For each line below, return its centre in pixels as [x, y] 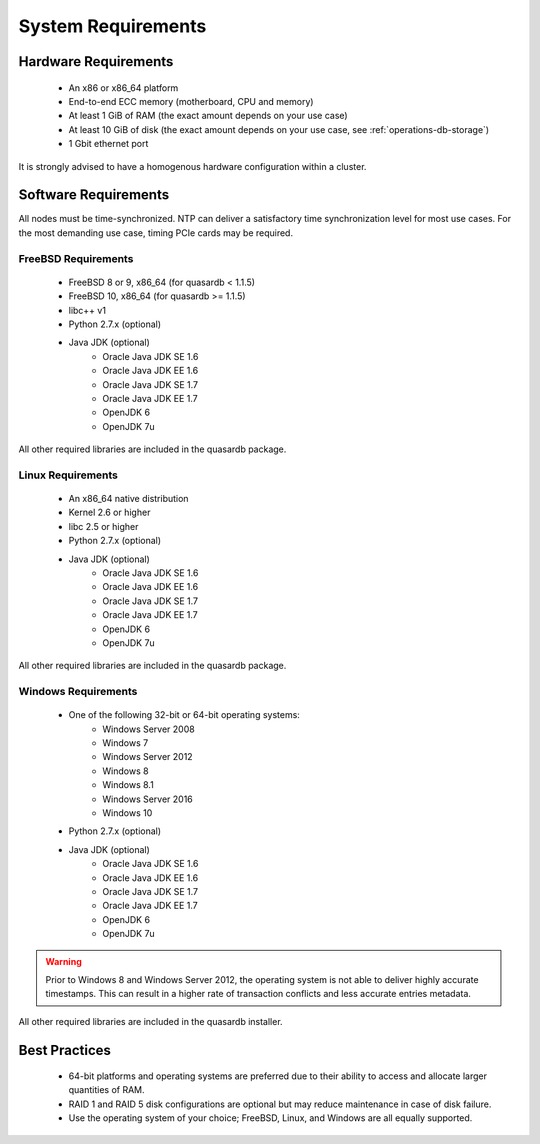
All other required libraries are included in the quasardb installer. [151, 1021]
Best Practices [65, 1050]
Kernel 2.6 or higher [109, 512]
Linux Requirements [68, 475]
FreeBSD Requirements [76, 258]
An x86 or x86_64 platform [123, 87]
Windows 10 [127, 813]
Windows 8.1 [128, 785]
